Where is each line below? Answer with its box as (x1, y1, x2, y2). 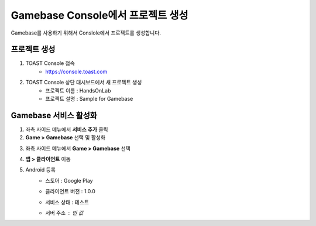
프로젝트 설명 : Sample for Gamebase (45, 95, 133, 102)
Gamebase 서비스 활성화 (11, 110, 98, 120)
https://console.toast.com (45, 68, 108, 75)
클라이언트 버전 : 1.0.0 (45, 188, 96, 195)
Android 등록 (25, 166, 56, 173)
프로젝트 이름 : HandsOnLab (45, 87, 111, 94)
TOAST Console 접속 (25, 60, 75, 67)
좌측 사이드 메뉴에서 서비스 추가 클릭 (25, 126, 108, 133)
